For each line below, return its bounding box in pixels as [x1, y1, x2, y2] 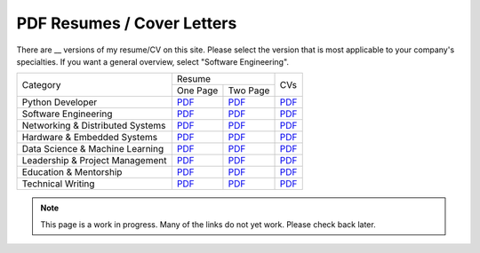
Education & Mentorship [21, 166, 123, 178]
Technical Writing [21, 178, 95, 190]
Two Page [228, 84, 270, 97]
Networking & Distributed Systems [21, 120, 166, 132]
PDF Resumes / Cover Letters [16, 13, 237, 33]
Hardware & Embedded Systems [21, 131, 158, 144]
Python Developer [21, 96, 98, 108]
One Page [176, 84, 219, 97]
